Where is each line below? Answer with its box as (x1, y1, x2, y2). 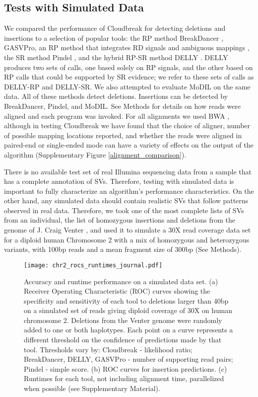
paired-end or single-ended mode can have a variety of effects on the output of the (4, 140, 254, 150)
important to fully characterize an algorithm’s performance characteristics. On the (4, 185, 254, 196)
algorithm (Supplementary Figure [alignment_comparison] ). (4, 149, 187, 159)
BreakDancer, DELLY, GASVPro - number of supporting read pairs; (24, 354, 233, 364)
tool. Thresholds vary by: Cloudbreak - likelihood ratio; (24, 344, 193, 354)
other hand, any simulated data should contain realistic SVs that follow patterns (4, 195, 249, 206)
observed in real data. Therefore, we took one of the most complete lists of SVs (4, 205, 244, 215)
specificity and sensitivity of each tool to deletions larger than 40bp (24, 295, 229, 306)
